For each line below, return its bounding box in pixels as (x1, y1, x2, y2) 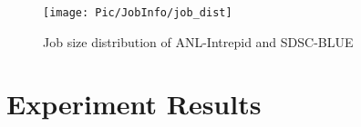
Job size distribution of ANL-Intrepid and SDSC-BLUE (43, 32, 354, 51)
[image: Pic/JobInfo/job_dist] (43, 6, 232, 19)
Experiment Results (6, 85, 262, 122)
